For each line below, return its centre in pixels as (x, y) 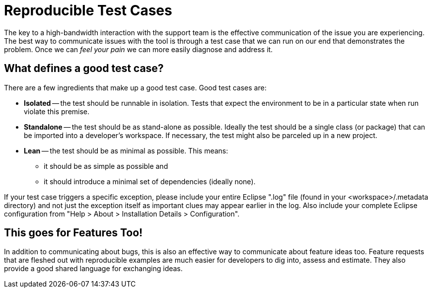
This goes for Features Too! (73, 233)
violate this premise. (57, 111)
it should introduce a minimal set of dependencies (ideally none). (150, 181)
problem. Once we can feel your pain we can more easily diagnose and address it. (139, 49)
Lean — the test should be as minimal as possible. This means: (126, 150)
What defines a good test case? (84, 69)
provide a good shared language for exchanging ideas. (93, 269)
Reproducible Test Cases (88, 10)
